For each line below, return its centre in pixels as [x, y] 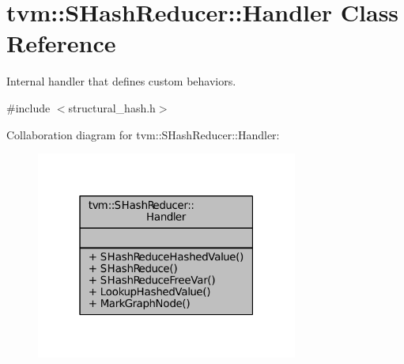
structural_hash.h [112, 107]
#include [28, 107]
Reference [61, 43]
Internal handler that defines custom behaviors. [121, 81]
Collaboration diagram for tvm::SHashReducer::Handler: [143, 134]
